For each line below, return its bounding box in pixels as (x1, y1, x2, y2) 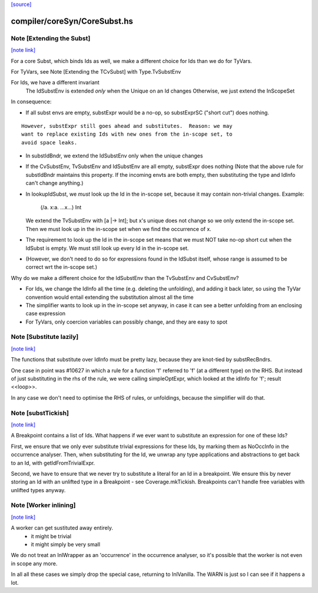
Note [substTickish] (11, 408, 69, 417)
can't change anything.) (25, 180, 84, 187)
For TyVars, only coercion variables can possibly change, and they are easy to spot (25, 318, 228, 325)
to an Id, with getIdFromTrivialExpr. (11, 459, 95, 466)
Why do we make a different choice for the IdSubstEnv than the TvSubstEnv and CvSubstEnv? (11, 274, 239, 281)
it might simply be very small (31, 541, 100, 548)
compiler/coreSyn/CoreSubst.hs (11, 16, 134, 26)
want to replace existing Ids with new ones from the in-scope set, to (21, 131, 233, 138)
